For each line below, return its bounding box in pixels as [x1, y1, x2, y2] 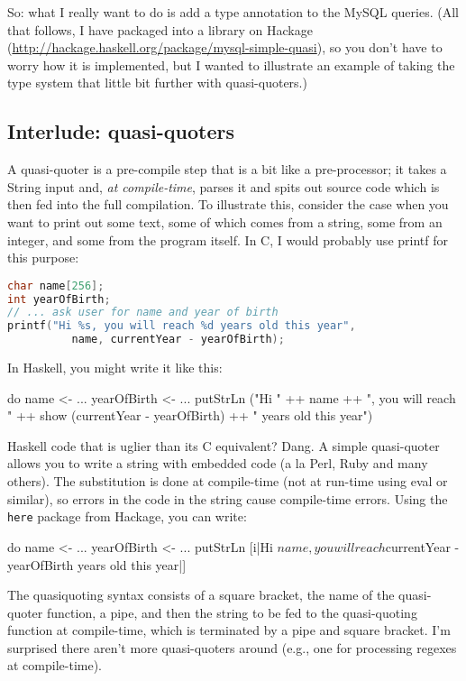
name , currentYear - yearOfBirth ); [71, 333, 285, 346]
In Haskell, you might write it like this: [7, 358, 223, 377]
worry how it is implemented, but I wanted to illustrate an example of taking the [7, 55, 455, 74]
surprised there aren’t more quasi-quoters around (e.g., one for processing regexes [7, 638, 457, 657]
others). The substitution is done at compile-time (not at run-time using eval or [7, 472, 448, 491]
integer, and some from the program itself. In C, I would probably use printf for [7, 230, 448, 249]
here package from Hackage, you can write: [7, 507, 247, 526]
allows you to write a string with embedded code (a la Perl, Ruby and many [7, 454, 428, 473]
